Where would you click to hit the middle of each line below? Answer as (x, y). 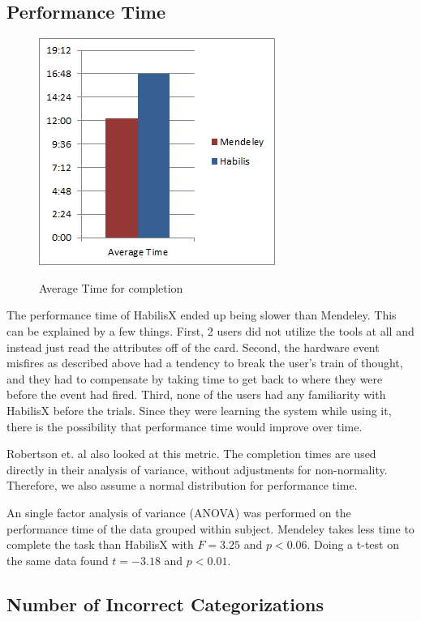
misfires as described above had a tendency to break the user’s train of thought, (205, 363)
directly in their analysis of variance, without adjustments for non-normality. (197, 469)
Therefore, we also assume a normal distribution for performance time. (182, 485)
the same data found (58, 560)
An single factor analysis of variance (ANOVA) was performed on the (179, 512)
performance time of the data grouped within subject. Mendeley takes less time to (210, 528)
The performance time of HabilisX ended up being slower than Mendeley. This (202, 315)
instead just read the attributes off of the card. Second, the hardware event (193, 347)
